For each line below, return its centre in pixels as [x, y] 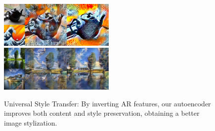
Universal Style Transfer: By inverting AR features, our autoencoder [107, 103]
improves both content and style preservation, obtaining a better [102, 113]
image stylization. [31, 122]
